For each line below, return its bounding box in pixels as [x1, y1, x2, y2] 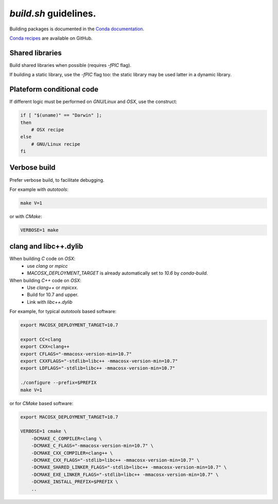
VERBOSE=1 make [20, 227, 59, 233]
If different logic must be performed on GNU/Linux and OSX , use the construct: [9, 98, 177, 105]
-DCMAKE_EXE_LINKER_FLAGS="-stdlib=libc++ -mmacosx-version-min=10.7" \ [31, 472, 219, 477]
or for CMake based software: [9, 400, 74, 406]
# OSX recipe [31, 127, 64, 132]
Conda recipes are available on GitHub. [9, 35, 93, 41]
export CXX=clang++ [20, 344, 69, 350]
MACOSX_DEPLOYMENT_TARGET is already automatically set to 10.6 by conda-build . [27, 270, 208, 276]
